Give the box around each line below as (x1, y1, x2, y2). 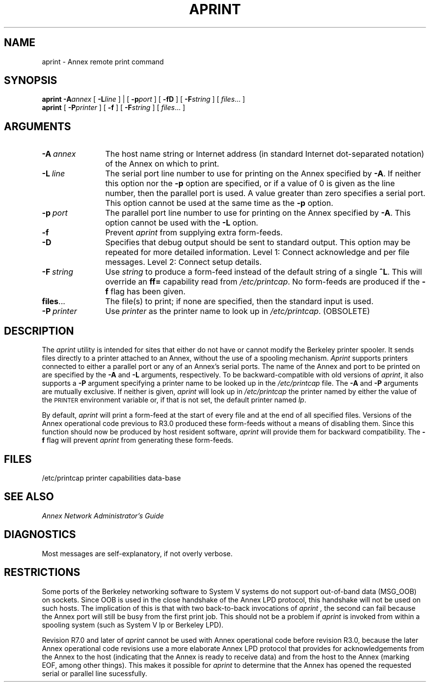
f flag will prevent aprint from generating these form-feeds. (42, 436, 234, 445)
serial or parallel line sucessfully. (42, 669, 147, 678)
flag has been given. (110, 286, 186, 297)
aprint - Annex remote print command (42, 57, 164, 66)
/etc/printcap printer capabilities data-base (42, 473, 181, 482)
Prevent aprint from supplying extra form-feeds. (105, 228, 283, 238)
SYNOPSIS (4, 74, 57, 87)
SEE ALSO (4, 490, 54, 503)
